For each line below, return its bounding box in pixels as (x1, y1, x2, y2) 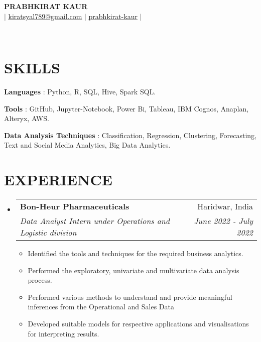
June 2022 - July (194, 215, 253, 226)
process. (28, 275, 52, 285)
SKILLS (4, 57, 60, 77)
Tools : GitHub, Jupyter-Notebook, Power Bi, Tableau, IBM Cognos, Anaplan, (4, 103, 249, 113)
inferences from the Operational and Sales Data (28, 301, 174, 312)
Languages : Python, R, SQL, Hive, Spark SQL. (4, 86, 156, 96)
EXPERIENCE (4, 169, 112, 190)
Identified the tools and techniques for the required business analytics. (28, 248, 243, 258)
